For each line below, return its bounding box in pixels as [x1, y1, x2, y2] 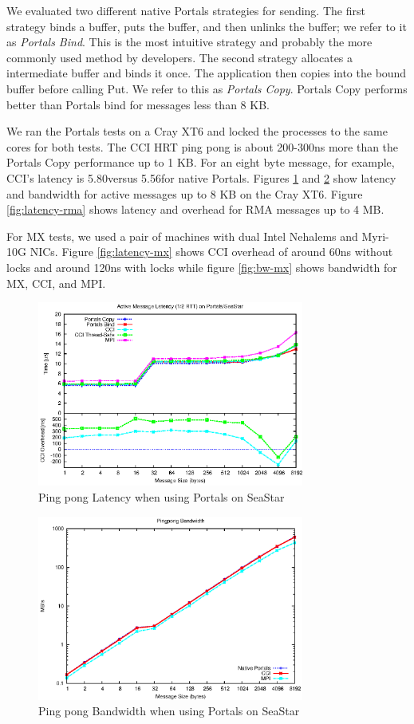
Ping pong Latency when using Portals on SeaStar [38, 489, 285, 506]
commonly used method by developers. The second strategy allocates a [6, 49, 353, 65]
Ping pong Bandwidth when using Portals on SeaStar [38, 702, 300, 719]
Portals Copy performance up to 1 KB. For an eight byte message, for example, [6, 154, 395, 171]
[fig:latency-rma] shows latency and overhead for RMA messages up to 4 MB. [6, 201, 384, 218]
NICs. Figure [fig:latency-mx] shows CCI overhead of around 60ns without [30, 243, 393, 260]
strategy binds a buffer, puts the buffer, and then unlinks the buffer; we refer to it [6, 18, 407, 34]
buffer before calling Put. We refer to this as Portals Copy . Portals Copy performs [6, 80, 408, 96]
